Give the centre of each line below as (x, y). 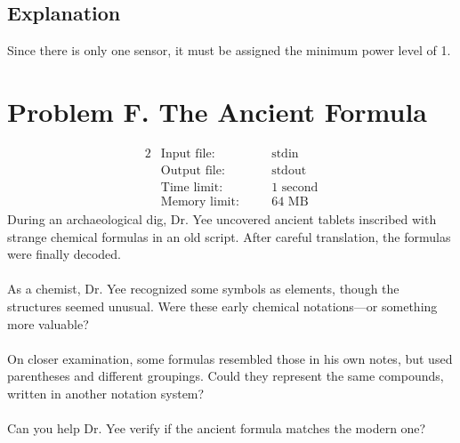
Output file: (193, 170)
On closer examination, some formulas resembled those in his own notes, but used (230, 358)
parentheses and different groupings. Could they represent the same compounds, (226, 376)
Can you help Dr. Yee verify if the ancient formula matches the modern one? (217, 428)
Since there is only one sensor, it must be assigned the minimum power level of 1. (229, 50)
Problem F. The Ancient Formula (218, 111)
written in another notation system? (106, 393)
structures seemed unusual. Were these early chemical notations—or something (222, 306)
